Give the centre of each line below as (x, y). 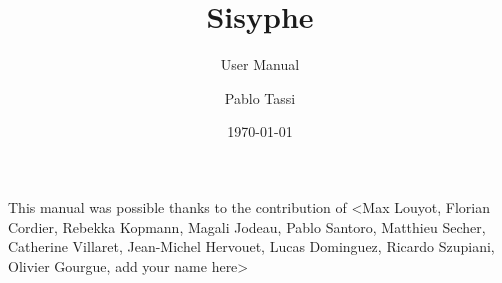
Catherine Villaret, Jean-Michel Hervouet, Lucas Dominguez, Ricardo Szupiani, (251, 246)
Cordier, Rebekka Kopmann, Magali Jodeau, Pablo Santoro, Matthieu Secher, (247, 226)
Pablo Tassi (260, 97)
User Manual (260, 64)
